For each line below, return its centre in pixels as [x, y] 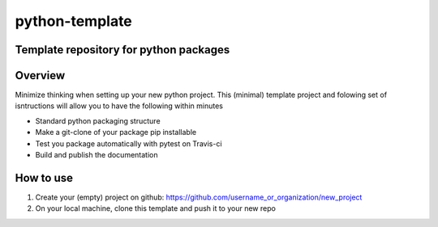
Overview [40, 76]
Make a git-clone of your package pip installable [116, 132]
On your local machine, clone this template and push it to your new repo [155, 208]
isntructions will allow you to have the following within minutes [119, 106]
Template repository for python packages [122, 50]
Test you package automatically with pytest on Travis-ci [129, 143]
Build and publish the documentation [97, 155]
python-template [74, 21]
